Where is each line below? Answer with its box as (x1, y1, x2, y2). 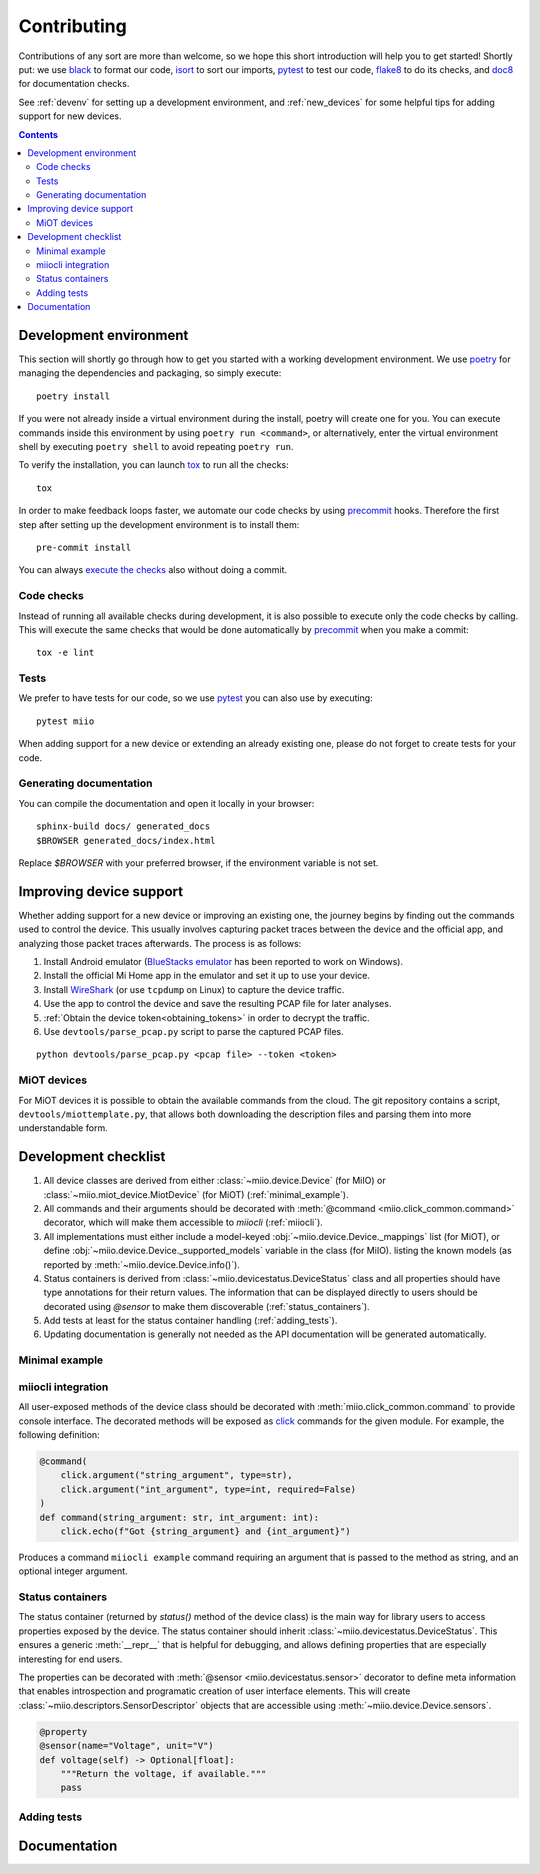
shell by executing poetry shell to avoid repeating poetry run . (18, 441, 294, 453)
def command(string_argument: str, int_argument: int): (39, 1511, 320, 1523)
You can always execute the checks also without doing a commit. (18, 564, 288, 576)
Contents (18, 128, 59, 140)
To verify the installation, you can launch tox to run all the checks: (18, 459, 289, 471)
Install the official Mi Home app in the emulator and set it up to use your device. (43, 970, 370, 982)
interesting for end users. (18, 1653, 123, 1665)
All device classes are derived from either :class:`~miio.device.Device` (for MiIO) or (43, 1175, 386, 1187)
